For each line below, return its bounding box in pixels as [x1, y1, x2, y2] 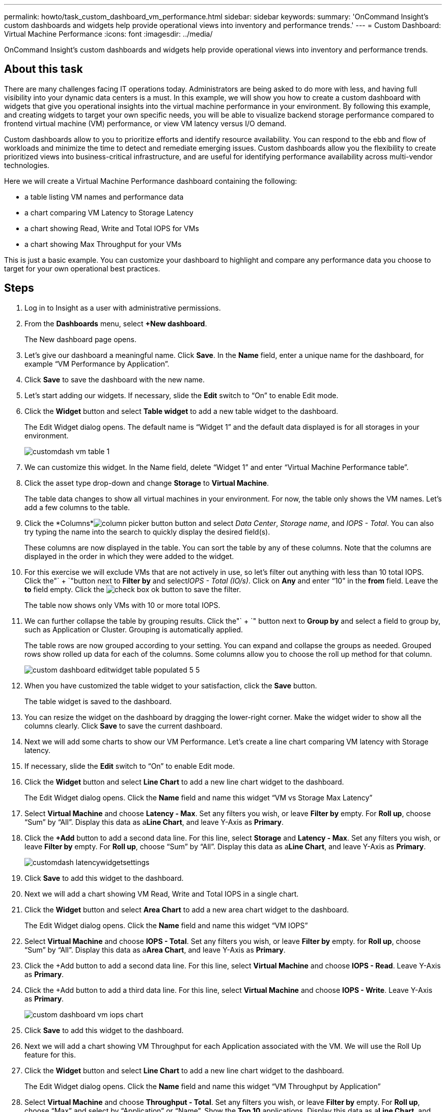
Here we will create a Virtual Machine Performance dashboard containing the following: [4, 176, 297, 185]
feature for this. [24, 1050, 76, 1059]
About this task [4, 63, 83, 76]
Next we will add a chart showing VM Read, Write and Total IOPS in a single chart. [24, 889, 299, 898]
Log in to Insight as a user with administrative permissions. [24, 303, 221, 312]
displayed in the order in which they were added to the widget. [24, 551, 234, 561]
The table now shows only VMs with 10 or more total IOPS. [24, 600, 220, 609]
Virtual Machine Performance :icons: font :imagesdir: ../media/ [4, 30, 213, 38]
